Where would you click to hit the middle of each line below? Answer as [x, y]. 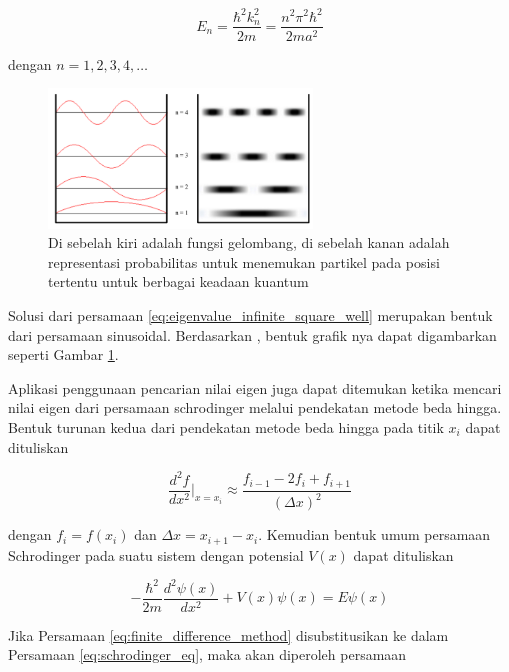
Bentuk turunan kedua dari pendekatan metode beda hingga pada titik [226, 427]
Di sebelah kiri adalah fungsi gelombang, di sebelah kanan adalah [249, 242]
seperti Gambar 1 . [63, 354]
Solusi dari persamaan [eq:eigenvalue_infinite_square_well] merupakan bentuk [250, 315]
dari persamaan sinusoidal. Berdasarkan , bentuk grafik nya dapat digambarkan [252, 334]
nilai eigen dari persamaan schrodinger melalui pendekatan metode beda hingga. [255, 407]
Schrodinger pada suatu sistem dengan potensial [156, 554]
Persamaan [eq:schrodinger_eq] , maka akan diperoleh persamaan [207, 654]
